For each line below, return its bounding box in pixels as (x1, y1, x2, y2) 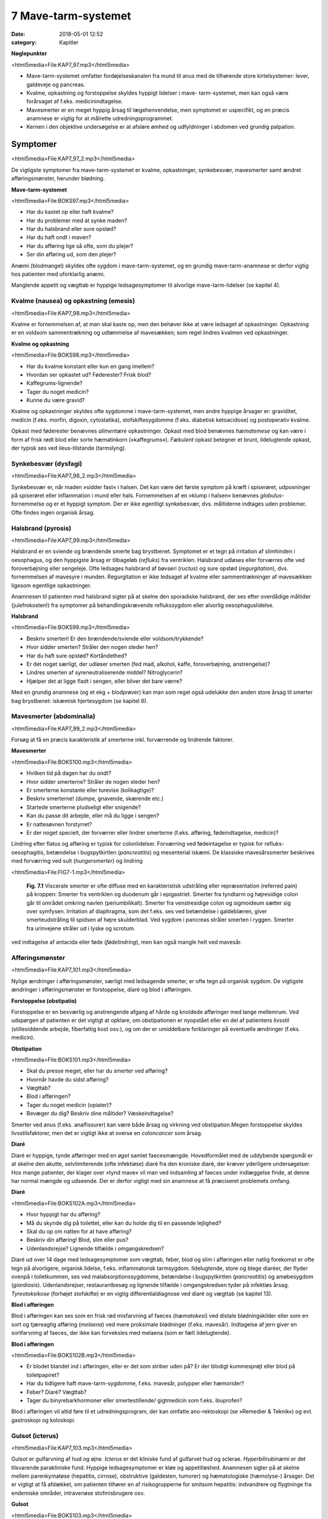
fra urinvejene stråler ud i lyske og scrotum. (26, 924, 136, 932)
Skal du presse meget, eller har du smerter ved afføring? (26, 1067, 168, 1075)
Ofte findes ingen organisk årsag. (11, 509, 95, 516)
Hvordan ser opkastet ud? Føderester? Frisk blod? (26, 371, 152, 378)
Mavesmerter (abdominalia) (11, 712, 95, 721)
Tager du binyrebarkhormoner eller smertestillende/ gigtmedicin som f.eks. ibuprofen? (26, 1396, 242, 1404)
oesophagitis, (11, 848, 46, 856)
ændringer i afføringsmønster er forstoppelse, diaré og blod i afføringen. (11, 986, 192, 993)
